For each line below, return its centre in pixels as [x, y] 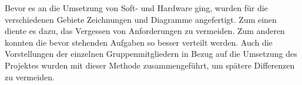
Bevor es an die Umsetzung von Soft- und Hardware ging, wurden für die [136, 8]
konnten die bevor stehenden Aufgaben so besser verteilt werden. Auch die [139, 42]
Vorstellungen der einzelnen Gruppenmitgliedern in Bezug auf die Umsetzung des [151, 54]
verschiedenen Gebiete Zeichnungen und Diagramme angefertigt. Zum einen [141, 19]
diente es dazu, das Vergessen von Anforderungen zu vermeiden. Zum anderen [145, 31]
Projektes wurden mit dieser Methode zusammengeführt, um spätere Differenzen [150, 65]
